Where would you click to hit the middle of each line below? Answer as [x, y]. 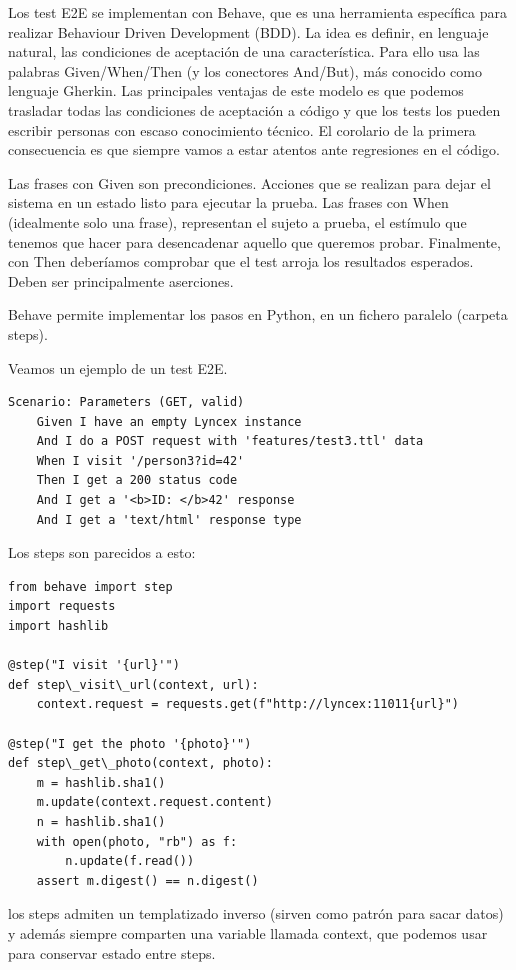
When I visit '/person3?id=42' [140, 460]
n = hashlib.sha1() [101, 821]
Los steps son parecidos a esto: [102, 552]
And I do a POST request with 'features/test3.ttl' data [230, 441]
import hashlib [58, 626]
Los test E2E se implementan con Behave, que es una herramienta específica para [257, 12]
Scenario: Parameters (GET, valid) [126, 402]
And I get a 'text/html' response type [169, 519]
